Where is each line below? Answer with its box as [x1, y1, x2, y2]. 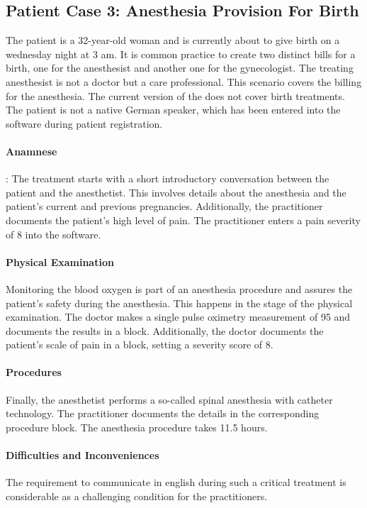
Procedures [6, 365, 62, 380]
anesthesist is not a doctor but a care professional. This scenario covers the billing [6, 74, 362, 89]
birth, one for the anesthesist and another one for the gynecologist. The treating [6, 60, 354, 75]
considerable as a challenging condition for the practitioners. [6, 488, 268, 503]
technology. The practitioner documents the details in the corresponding [6, 406, 320, 421]
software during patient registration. [6, 116, 163, 131]
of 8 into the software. [6, 226, 101, 241]
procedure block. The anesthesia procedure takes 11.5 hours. [6, 419, 268, 434]
